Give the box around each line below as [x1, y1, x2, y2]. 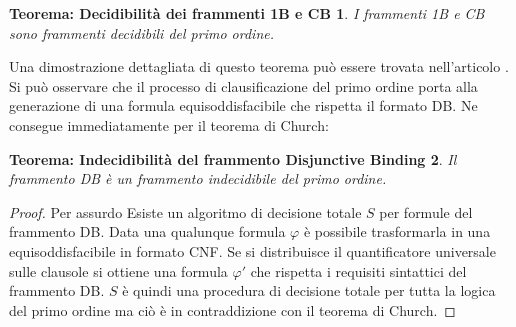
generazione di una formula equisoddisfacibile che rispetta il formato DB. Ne [9, 95, 478, 116]
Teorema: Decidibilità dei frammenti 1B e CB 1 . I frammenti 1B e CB [9, 3, 485, 23]
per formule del [379, 201, 473, 222]
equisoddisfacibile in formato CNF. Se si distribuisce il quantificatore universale [9, 240, 496, 261]
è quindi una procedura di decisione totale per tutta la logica [122, 280, 496, 301]
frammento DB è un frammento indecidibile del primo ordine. [9, 168, 387, 189]
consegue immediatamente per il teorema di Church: [9, 114, 329, 135]
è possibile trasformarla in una [303, 221, 491, 242]
